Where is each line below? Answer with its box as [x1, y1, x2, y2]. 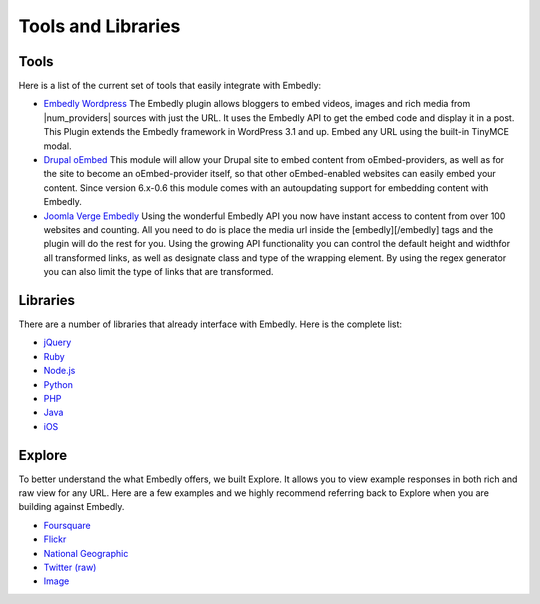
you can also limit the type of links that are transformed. [43, 266, 274, 278]
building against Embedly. [18, 501, 125, 513]
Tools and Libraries [18, 15, 181, 37]
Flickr [43, 533, 67, 545]
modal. [43, 140, 72, 152]
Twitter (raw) [43, 561, 97, 574]
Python [43, 378, 74, 390]
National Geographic [43, 547, 129, 559]
